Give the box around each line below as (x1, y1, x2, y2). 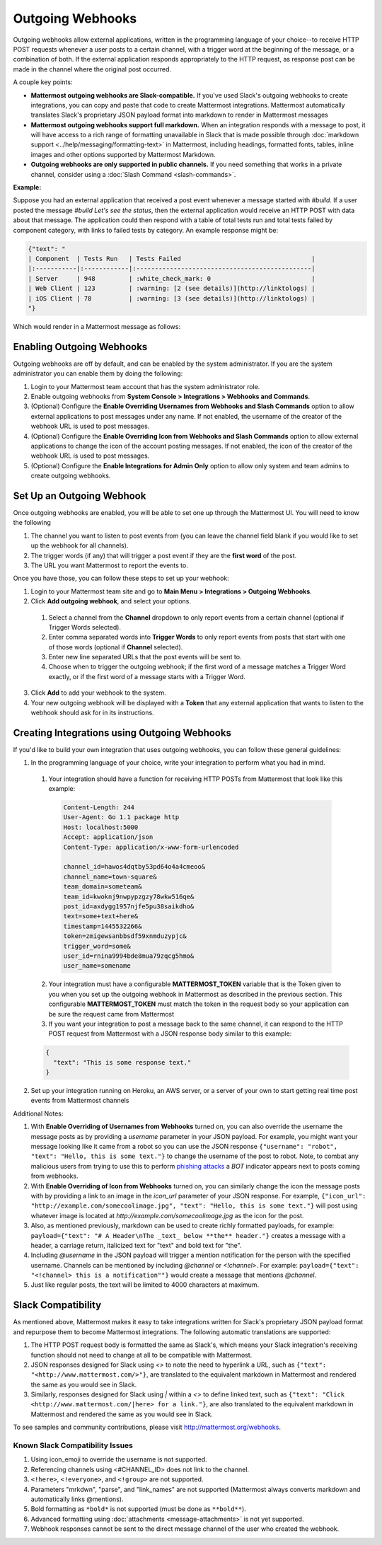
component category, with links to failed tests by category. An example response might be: (13, 226, 279, 234)
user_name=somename (63, 962, 131, 970)
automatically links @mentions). (30, 1495, 124, 1503)
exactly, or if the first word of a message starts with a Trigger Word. (48, 672, 245, 681)
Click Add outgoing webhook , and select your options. (30, 597, 191, 606)
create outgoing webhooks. (30, 471, 111, 480)
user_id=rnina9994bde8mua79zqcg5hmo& (63, 951, 195, 960)
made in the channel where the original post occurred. (13, 64, 171, 74)
